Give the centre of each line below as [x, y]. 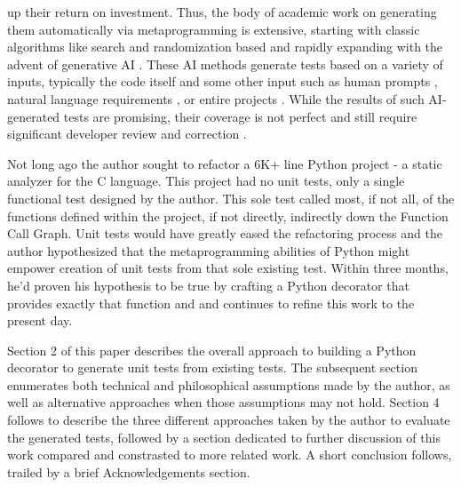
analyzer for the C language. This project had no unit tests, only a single [206, 181]
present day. [40, 320]
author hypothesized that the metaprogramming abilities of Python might [209, 250]
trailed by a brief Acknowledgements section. [129, 471]
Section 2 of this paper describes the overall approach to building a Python [212, 350]
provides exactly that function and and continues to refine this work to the [211, 303]
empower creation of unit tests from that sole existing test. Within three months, [228, 268]
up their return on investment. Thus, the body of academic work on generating [222, 12]
